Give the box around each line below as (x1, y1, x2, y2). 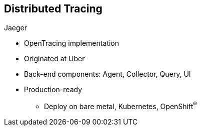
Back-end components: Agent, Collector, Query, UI (24, 70, 191, 79)
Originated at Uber (24, 54, 85, 63)
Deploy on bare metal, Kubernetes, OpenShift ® (44, 101, 197, 111)
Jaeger (4, 23, 27, 32)
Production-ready (24, 85, 82, 94)
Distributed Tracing (4, 2, 102, 15)
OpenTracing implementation (24, 39, 119, 48)
